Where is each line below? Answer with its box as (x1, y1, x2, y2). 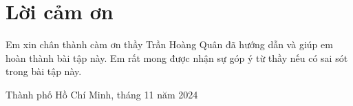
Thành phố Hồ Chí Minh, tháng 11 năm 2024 (6, 87, 198, 101)
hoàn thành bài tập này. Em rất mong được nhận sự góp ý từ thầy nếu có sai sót (6, 50, 348, 65)
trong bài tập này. (6, 64, 82, 78)
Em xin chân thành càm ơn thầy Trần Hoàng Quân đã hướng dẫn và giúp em (6, 37, 333, 52)
